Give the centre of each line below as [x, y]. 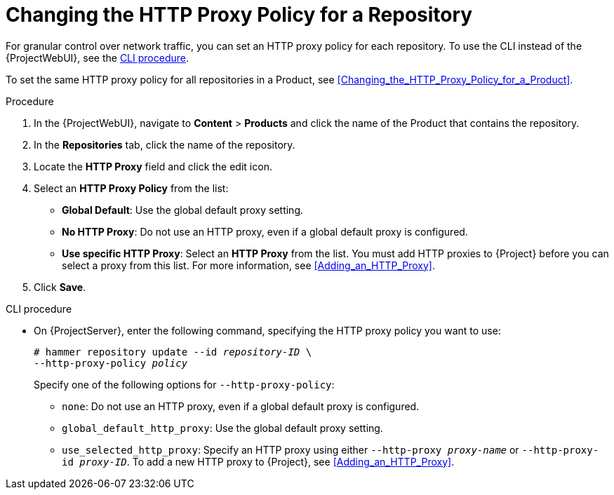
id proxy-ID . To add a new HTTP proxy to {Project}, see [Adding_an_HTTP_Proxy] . [258, 461]
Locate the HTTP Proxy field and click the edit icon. [153, 166]
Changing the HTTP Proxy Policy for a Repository [239, 15]
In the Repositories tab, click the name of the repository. [165, 144]
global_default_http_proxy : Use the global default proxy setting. [222, 428]
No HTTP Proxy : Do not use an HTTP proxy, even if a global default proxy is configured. [265, 231]
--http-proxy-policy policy [111, 363]
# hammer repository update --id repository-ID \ [173, 352]
